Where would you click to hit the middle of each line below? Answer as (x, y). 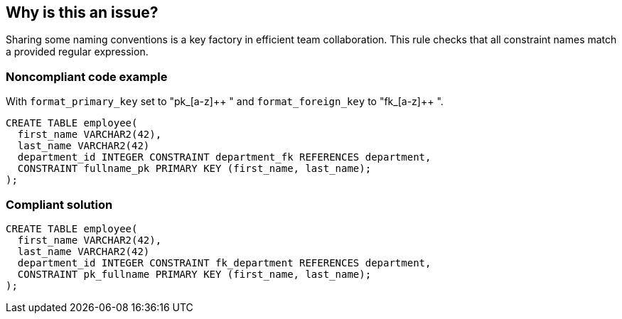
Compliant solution (59, 204)
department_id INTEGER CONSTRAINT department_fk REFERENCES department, (224, 157)
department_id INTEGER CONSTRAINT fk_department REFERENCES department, (224, 263)
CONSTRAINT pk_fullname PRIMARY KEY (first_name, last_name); (194, 274)
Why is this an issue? (82, 12)
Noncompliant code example (87, 76)
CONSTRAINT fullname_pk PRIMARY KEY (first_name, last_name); (194, 169)
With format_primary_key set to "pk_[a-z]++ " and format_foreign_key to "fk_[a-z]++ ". (225, 102)
